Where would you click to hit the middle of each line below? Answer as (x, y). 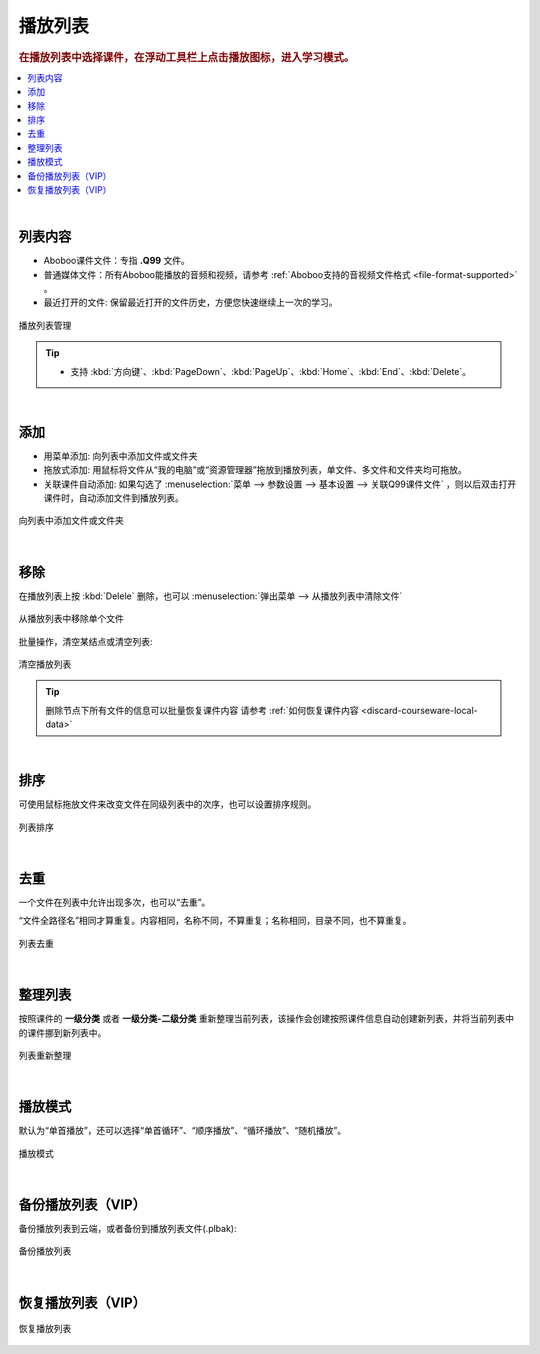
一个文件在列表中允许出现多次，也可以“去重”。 (114, 902)
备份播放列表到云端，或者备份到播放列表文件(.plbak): (127, 1228)
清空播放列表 (45, 664)
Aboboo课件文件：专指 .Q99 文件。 (116, 261)
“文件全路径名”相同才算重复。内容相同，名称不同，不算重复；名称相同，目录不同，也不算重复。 (215, 921)
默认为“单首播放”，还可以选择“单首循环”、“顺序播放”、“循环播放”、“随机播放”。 (182, 1131)
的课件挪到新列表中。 (62, 1032)
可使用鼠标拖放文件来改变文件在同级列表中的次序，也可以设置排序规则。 (167, 804)
